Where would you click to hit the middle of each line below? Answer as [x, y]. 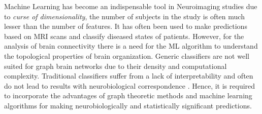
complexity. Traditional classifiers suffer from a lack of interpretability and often [129, 76]
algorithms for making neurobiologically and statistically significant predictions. [128, 105]
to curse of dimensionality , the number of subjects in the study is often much [124, 16]
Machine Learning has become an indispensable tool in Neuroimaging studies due [131, 6]
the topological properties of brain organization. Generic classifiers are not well [127, 55]
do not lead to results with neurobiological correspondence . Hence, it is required [130, 85]
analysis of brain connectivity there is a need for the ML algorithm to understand [131, 46]
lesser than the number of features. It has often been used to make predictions [126, 26]
